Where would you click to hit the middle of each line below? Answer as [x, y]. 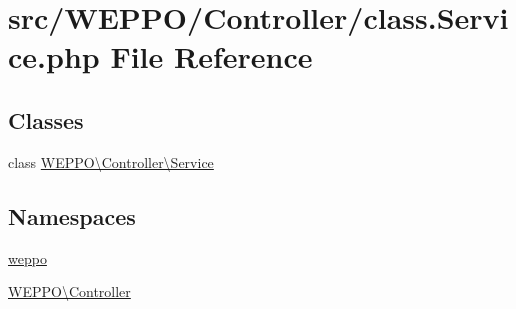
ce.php [54, 56]
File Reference [211, 56]
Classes [46, 119]
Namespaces [72, 215]
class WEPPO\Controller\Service [111, 161]
